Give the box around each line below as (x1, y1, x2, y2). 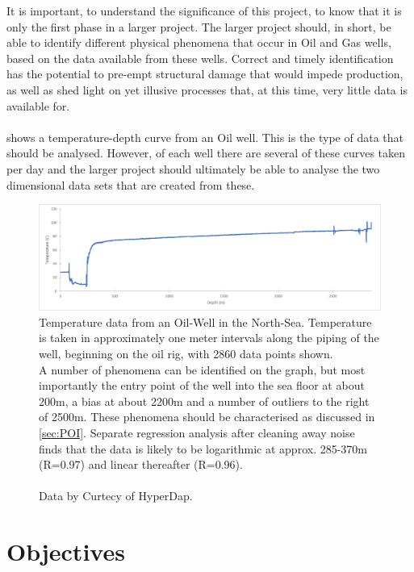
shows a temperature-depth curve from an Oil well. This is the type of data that (6, 128, 404, 145)
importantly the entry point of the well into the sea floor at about (39, 377, 365, 394)
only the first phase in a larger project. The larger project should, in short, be (6, 18, 391, 35)
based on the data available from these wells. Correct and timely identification (6, 49, 394, 66)
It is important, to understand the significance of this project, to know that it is (6, 2, 402, 19)
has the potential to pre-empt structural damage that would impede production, (6, 65, 404, 82)
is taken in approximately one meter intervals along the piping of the (39, 329, 379, 346)
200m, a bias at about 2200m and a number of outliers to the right (39, 392, 370, 409)
